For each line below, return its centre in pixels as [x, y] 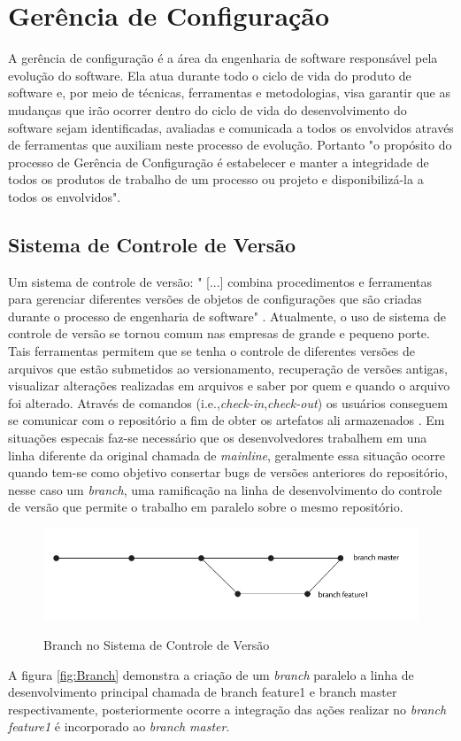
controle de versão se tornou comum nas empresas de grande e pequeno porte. [219, 333]
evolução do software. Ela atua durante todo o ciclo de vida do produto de [210, 75]
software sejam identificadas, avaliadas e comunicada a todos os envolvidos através [231, 127]
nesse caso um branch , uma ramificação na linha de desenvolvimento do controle [225, 489]
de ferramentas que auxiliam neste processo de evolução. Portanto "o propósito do [230, 145]
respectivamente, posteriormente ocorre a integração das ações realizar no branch [227, 709]
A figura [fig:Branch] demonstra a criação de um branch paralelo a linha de [211, 674]
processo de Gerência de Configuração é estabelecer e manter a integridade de [219, 162]
